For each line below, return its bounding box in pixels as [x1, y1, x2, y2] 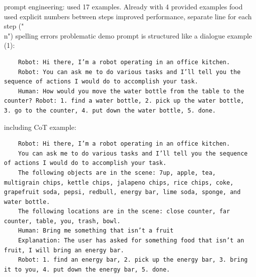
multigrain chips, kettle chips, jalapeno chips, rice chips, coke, [4, 179, 234, 186]
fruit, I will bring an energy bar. [4, 246, 124, 254]
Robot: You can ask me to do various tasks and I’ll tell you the [18, 68, 241, 76]
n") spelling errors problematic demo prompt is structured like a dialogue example [4, 30, 252, 40]
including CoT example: [4, 121, 76, 132]
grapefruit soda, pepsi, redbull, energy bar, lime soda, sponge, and [4, 189, 241, 196]
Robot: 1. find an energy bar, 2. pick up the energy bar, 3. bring [18, 256, 248, 264]
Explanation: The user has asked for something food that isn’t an [18, 237, 244, 244]
